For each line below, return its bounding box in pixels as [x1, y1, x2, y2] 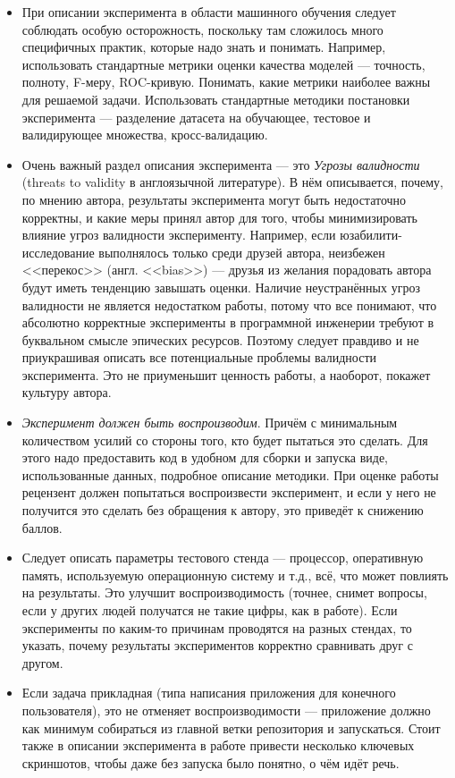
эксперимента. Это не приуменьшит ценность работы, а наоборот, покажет [21, 365, 431, 384]
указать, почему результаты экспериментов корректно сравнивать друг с [21, 636, 413, 655]
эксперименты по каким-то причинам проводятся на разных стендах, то [21, 618, 412, 637]
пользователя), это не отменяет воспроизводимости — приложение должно [21, 700, 431, 719]
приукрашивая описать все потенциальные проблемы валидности [21, 348, 377, 367]
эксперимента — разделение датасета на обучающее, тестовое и [21, 107, 371, 126]
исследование [21, 242, 95, 261]
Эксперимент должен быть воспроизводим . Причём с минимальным [21, 413, 398, 432]
